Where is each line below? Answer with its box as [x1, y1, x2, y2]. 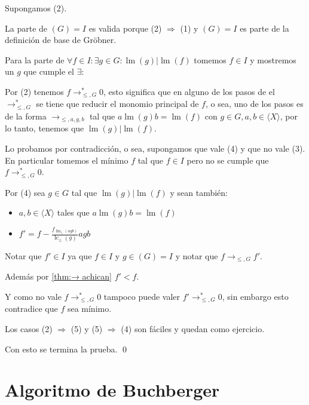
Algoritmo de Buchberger [5, 378, 220, 402]
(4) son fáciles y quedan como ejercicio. [121, 322, 265, 335]
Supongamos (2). [5, 2, 67, 14]
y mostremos [250, 53, 296, 66]
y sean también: [170, 186, 228, 198]
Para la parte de [5, 53, 65, 66]
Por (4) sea [5, 186, 45, 198]
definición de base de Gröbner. [5, 33, 117, 46]
